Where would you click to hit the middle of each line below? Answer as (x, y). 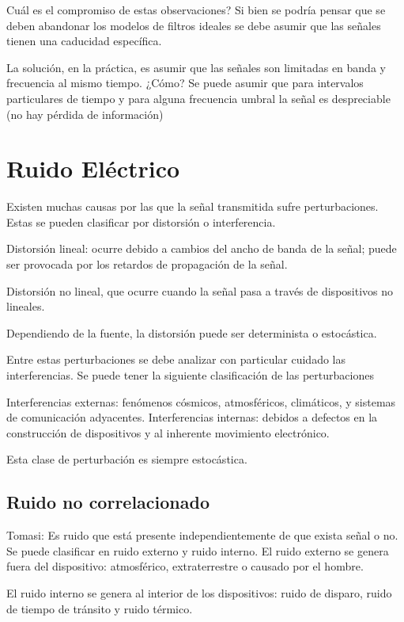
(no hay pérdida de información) (85, 114)
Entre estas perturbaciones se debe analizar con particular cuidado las (176, 359)
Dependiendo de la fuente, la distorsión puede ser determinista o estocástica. (192, 332)
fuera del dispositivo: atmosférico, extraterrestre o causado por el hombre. (185, 566)
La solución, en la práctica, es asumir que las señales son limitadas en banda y (196, 67)
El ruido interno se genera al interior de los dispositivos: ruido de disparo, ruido (199, 592)
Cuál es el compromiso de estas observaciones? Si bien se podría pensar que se (196, 10)
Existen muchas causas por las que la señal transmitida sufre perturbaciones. (193, 206)
